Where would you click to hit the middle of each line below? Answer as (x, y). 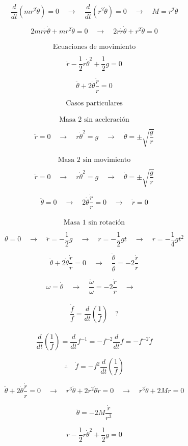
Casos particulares (94, 103)
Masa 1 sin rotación (94, 222)
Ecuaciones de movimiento (94, 47)
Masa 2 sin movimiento (94, 160)
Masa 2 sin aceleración (94, 120)
